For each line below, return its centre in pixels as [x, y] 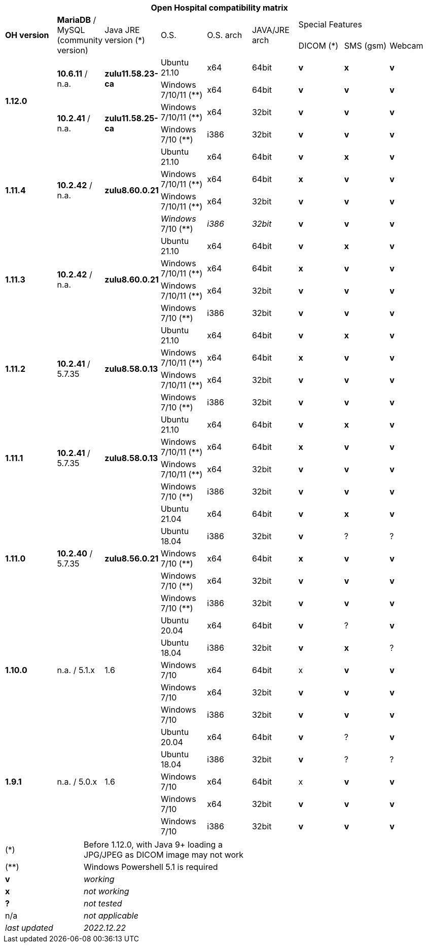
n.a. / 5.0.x [77, 782]
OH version [27, 35]
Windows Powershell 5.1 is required [151, 867]
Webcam [406, 46]
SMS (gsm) [365, 46]
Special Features [330, 24]
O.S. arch [225, 35]
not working [106, 891]
